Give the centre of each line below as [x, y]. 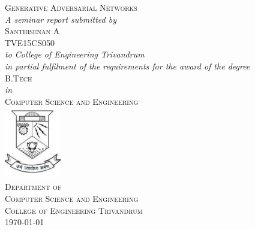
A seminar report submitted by [61, 19]
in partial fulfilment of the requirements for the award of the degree [127, 66]
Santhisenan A [32, 31]
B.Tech [19, 78]
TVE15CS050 [30, 42]
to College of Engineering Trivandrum [75, 54]
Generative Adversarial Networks [71, 7]
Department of [33, 187]
